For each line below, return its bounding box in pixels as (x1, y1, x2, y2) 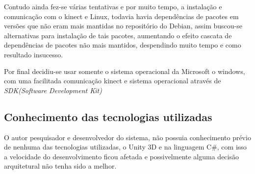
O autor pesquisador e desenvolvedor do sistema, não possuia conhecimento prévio (4, 132, 251, 142)
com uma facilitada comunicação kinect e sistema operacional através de (4, 75, 221, 86)
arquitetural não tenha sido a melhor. (4, 161, 117, 171)
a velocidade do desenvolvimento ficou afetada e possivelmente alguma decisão (4, 151, 239, 161)
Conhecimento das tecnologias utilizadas (4, 109, 212, 124)
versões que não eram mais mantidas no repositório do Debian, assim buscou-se (4, 21, 242, 31)
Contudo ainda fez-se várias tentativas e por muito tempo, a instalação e (4, 1, 222, 11)
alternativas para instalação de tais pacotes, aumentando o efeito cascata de (4, 30, 232, 40)
